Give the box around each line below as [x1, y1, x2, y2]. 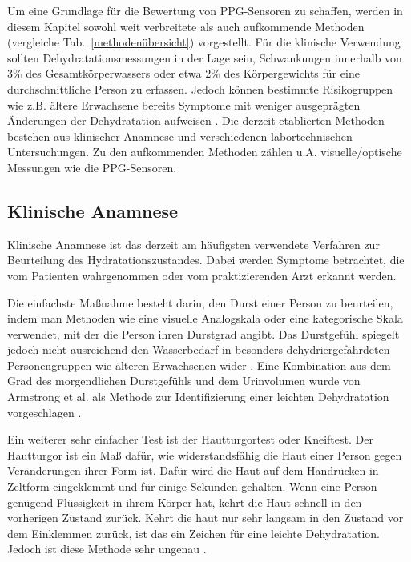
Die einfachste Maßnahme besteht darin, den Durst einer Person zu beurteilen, [7, 294, 393, 311]
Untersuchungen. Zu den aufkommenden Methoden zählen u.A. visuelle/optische [7, 143, 402, 160]
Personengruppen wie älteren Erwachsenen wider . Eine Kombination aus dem [7, 356, 391, 373]
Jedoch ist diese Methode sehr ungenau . [7, 540, 207, 557]
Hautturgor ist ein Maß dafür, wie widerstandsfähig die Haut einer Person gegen [7, 446, 402, 463]
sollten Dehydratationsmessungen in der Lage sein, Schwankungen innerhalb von [7, 49, 402, 66]
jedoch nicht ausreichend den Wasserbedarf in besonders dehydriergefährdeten [7, 341, 390, 358]
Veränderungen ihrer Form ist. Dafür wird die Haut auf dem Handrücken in [7, 462, 379, 479]
